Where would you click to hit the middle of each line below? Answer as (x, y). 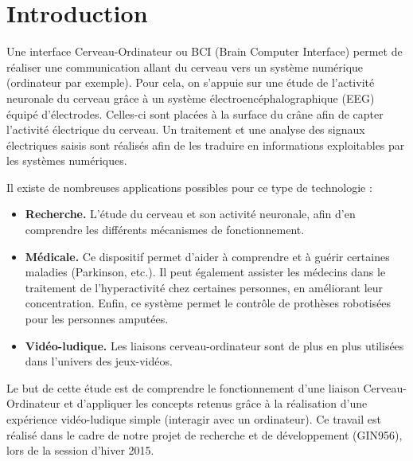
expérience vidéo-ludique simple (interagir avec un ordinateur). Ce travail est (194, 419)
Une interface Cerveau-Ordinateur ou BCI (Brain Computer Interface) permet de (205, 51)
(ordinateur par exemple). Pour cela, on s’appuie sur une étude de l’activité (191, 82)
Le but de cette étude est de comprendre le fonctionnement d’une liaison (183, 387)
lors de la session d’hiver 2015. (80, 450)
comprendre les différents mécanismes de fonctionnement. (165, 230)
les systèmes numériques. (67, 160)
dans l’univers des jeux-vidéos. (99, 361)
